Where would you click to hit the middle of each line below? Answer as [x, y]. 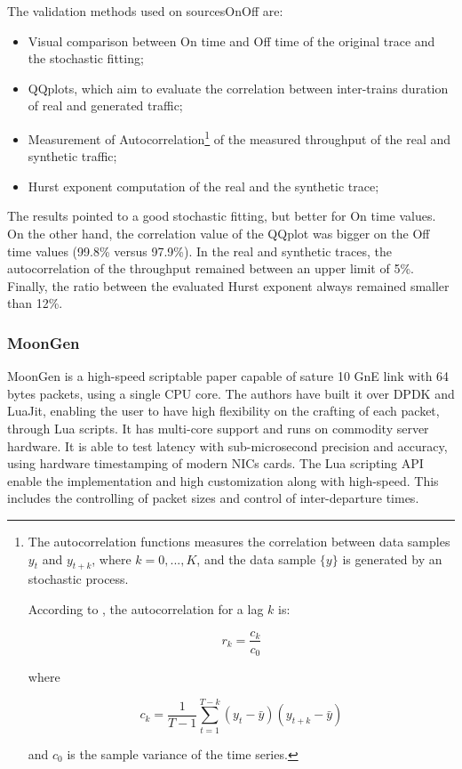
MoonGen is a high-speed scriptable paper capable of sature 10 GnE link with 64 [228, 376]
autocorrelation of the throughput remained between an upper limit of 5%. [211, 268]
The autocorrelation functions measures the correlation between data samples [239, 541]
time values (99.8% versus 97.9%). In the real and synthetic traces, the [199, 251]
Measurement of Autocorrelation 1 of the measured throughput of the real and [239, 137]
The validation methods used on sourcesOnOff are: [145, 11]
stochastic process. [78, 579]
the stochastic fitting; [86, 58]
